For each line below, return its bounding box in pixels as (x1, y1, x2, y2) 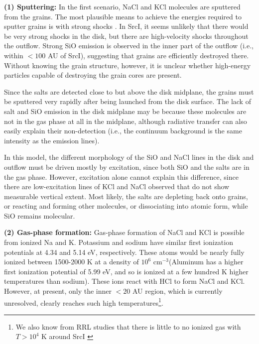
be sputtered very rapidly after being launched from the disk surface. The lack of (4, 96, 251, 107)
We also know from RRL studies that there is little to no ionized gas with (15, 321, 241, 332)
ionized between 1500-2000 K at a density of (4, 256, 139, 267)
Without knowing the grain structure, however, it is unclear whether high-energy (4, 60, 251, 70)
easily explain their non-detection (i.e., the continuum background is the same (4, 125, 242, 136)
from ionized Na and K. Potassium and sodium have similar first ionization (4, 237, 233, 247)
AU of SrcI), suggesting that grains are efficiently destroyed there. (47, 50, 249, 60)
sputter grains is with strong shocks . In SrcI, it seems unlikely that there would (4, 21, 249, 31)
